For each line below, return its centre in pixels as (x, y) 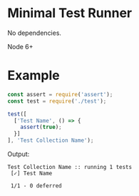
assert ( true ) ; (41, 127)
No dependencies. (35, 33)
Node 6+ (20, 46)
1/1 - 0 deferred (36, 186)
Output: (19, 154)
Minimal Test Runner (70, 13)
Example (34, 76)
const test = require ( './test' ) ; (57, 101)
